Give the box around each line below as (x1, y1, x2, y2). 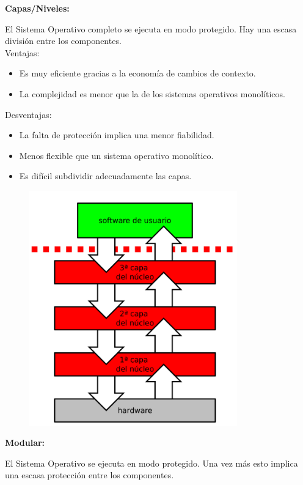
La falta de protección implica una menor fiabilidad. (19, 128, 214, 141)
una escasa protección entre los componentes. (5, 468, 174, 481)
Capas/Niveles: (5, 2, 70, 14)
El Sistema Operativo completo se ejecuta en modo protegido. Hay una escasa (5, 22, 297, 35)
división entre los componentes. (5, 34, 122, 47)
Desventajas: (5, 108, 52, 120)
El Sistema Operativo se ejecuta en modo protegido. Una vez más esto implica (5, 456, 298, 469)
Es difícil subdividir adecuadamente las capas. (19, 169, 192, 182)
